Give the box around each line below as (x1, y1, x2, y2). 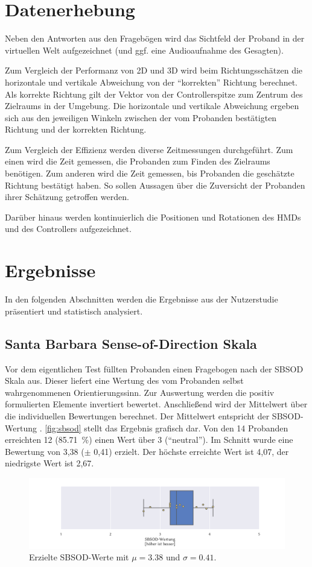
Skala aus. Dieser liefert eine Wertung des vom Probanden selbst (5, 374, 244, 387)
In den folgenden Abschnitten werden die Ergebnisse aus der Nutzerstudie (5, 293, 278, 305)
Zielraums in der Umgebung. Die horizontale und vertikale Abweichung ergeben (5, 99, 299, 112)
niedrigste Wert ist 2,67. (5, 457, 94, 469)
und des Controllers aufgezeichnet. (5, 222, 132, 235)
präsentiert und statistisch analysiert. (5, 304, 143, 317)
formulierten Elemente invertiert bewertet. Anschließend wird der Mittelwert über (5, 398, 308, 410)
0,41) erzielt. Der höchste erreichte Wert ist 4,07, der (94, 445, 289, 457)
